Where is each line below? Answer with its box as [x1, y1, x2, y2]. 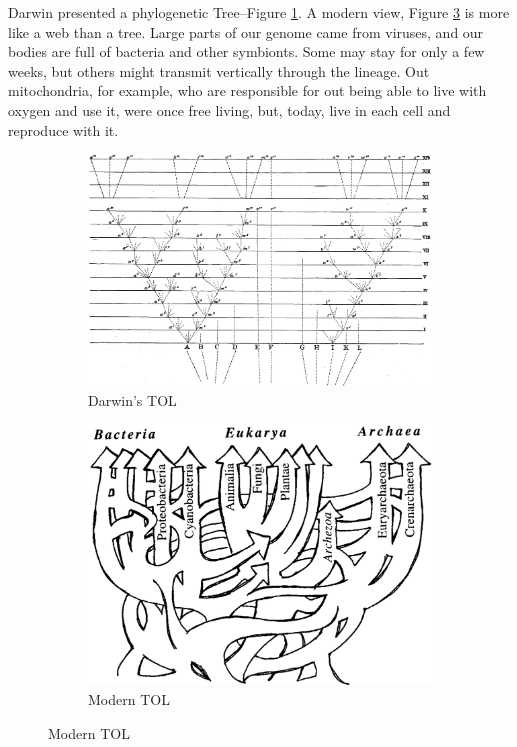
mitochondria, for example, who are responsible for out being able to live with [8, 80, 487, 101]
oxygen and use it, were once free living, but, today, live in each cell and [8, 99, 451, 120]
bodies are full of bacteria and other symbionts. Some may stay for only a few [8, 41, 485, 62]
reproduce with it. [8, 119, 119, 140]
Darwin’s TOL [88, 389, 177, 410]
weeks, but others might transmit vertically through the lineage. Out [8, 60, 430, 81]
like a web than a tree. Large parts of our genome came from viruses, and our [8, 21, 484, 42]
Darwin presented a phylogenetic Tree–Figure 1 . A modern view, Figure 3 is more [8, 2, 510, 22]
